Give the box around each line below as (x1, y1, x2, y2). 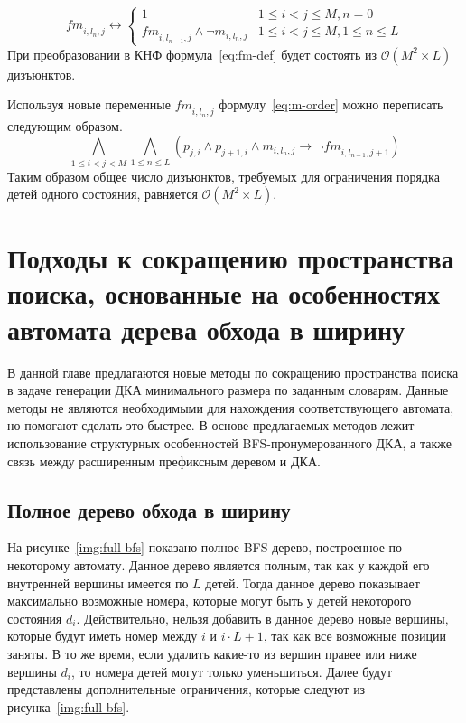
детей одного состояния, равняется (7, 184, 198, 203)
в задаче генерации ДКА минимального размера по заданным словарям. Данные (7, 380, 449, 399)
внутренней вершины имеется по (7, 573, 189, 592)
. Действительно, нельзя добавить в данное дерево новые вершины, (76, 608, 449, 627)
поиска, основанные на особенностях (7, 275, 440, 312)
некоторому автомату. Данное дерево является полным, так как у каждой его (7, 555, 430, 574)
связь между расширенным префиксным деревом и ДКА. (7, 451, 321, 470)
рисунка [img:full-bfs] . (7, 697, 130, 716)
